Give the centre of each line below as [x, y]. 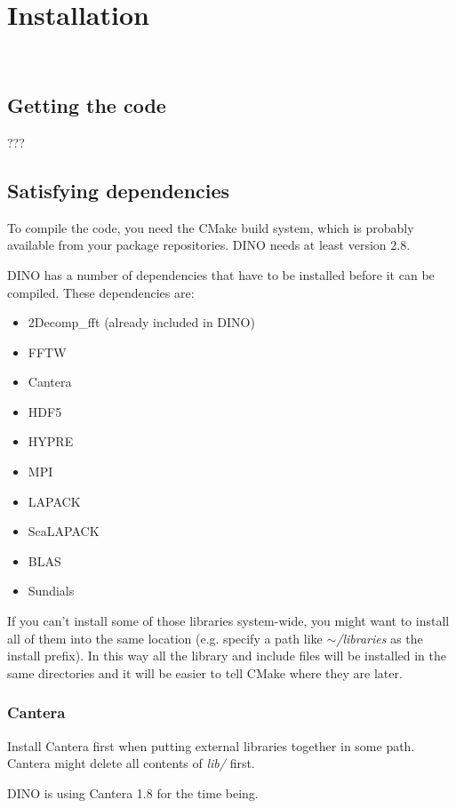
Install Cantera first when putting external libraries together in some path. [211, 745]
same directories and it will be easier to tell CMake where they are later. [205, 672]
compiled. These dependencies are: [101, 292]
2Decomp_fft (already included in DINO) [141, 322]
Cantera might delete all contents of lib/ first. [131, 763]
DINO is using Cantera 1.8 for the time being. [133, 792]
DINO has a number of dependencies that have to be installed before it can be [221, 274]
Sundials [51, 591]
